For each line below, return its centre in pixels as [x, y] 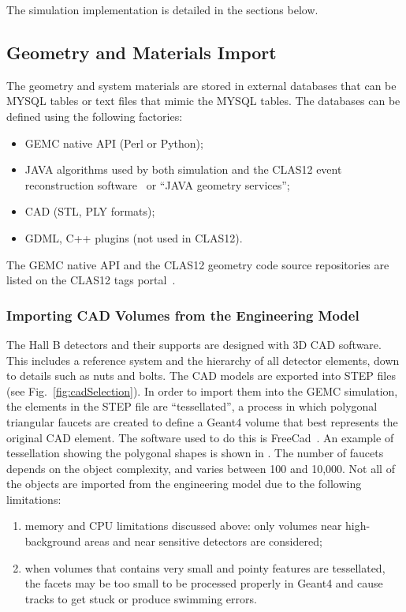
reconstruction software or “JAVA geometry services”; [157, 184]
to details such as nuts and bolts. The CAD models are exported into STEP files [201, 375]
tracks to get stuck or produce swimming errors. [141, 598]
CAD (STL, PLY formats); [90, 211]
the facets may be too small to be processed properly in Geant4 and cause [204, 583]
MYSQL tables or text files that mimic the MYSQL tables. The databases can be [203, 101]
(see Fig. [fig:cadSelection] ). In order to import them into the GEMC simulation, [202, 390]
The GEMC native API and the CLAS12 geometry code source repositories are [198, 264]
